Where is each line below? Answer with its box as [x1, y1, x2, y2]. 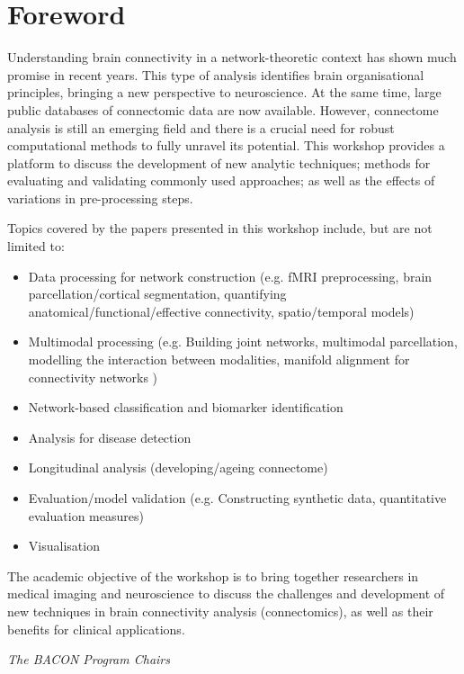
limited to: [7, 237, 65, 256]
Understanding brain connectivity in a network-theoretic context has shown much [7, 48, 457, 67]
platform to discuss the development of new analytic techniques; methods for [7, 153, 431, 172]
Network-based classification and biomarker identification [28, 398, 344, 417]
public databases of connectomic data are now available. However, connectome [7, 100, 439, 119]
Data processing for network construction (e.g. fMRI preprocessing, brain [28, 266, 433, 285]
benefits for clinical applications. [7, 619, 185, 638]
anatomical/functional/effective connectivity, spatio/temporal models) [28, 301, 415, 320]
